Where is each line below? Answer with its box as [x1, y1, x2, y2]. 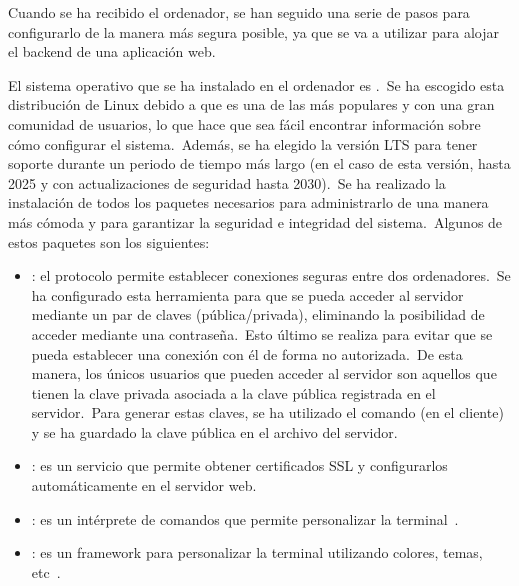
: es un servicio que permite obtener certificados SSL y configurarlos [31, 455, 448, 476]
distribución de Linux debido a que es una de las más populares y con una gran [8, 94, 495, 115]
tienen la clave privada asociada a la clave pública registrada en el [31, 382, 436, 403]
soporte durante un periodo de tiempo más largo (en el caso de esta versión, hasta [8, 153, 511, 174]
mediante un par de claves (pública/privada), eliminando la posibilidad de [31, 304, 485, 325]
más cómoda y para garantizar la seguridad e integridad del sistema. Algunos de [8, 211, 503, 232]
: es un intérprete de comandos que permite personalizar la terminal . [31, 508, 459, 529]
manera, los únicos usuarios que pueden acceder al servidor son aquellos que [31, 363, 497, 384]
